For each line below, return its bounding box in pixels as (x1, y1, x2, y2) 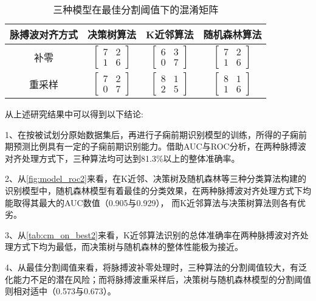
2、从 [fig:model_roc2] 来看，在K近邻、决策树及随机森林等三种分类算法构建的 (5, 172, 306, 185)
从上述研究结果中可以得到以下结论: (5, 108, 143, 120)
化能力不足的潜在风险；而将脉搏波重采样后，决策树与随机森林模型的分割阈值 (5, 272, 311, 285)
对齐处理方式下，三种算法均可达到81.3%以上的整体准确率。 (5, 151, 240, 164)
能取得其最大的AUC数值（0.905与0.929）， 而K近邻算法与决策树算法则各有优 (5, 196, 306, 209)
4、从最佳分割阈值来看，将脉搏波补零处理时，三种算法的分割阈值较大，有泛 (5, 260, 307, 273)
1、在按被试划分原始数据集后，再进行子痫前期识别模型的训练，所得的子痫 (5, 128, 298, 140)
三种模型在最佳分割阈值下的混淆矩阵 (53, 2, 219, 16)
